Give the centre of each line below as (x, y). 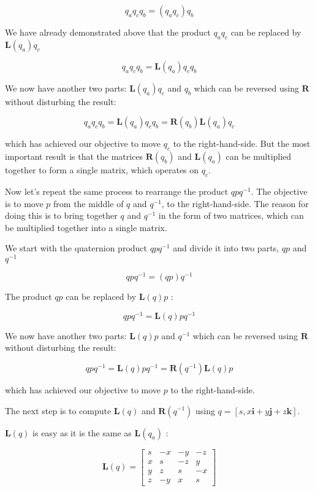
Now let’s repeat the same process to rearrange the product (117, 191)
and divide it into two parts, (226, 248)
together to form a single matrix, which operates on (102, 170)
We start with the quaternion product (76, 248)
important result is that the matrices (74, 156)
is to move (24, 203)
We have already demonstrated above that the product (108, 32)
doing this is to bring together (61, 215)
